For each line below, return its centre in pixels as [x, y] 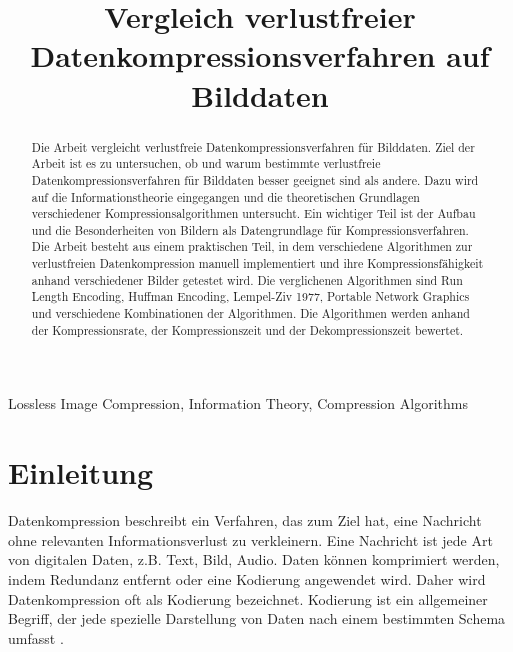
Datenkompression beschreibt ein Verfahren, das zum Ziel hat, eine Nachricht [245, 520]
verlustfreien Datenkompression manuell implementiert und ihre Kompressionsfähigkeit [257, 263]
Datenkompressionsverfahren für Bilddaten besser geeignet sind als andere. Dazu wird [255, 179]
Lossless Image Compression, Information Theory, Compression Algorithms [238, 403]
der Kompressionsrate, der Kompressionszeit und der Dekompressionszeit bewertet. [247, 329]
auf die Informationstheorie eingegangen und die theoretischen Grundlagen [225, 196]
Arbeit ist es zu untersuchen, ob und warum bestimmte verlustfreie [206, 163]
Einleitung [81, 472]
